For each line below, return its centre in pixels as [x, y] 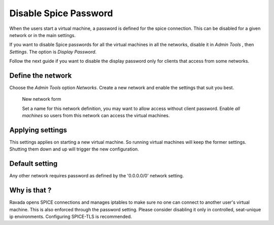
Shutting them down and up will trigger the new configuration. [74, 149]
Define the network [41, 75]
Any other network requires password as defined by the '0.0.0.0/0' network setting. [97, 176]
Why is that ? [30, 190]
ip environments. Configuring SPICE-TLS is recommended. [71, 217]
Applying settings [38, 130]
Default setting [33, 164]
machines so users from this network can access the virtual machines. [96, 116]
